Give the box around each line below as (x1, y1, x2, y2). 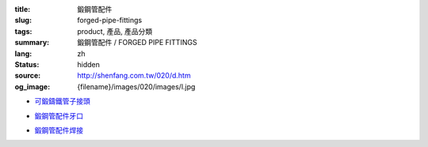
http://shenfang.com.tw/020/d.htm (77, 71, 191, 81)
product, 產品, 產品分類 (77, 26, 153, 36)
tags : (14, 26, 32, 36)
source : (14, 71, 41, 81)
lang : (14, 48, 32, 58)
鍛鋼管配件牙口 (34, 111, 83, 120)
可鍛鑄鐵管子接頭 (34, 96, 90, 106)
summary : (14, 38, 50, 47)
